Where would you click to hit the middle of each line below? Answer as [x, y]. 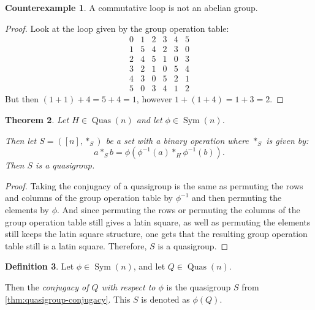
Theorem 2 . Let [37, 119]
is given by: [287, 140]
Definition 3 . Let [40, 266]
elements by [27, 209]
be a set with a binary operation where [177, 140]
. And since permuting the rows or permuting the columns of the [179, 209]
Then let [21, 140]
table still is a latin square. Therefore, [76, 245]
